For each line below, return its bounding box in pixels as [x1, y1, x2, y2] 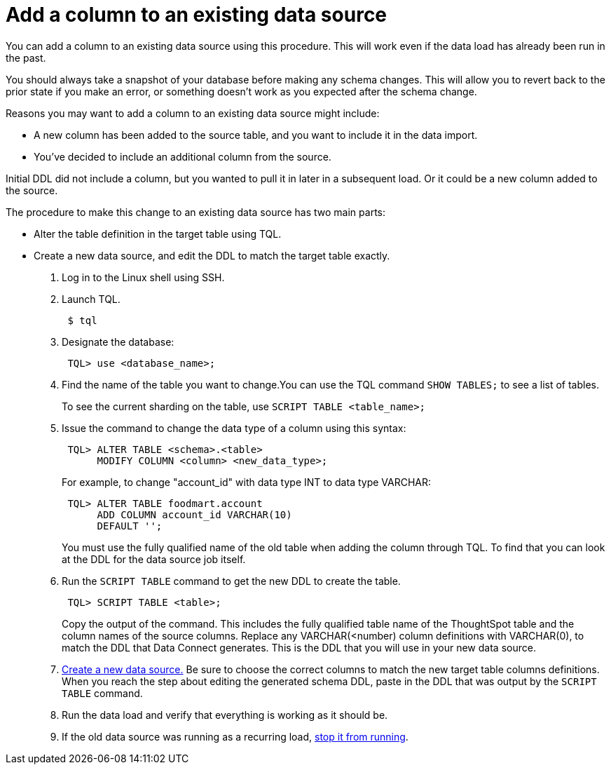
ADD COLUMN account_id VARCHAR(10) [97, 508, 292, 520]
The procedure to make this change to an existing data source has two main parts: [6, 205, 386, 218]
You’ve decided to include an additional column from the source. [34, 150, 331, 163]
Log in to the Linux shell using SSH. [62, 271, 225, 283]
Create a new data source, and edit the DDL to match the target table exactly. [34, 249, 390, 262]
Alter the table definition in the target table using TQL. [34, 227, 282, 240]
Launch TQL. [62, 292, 121, 305]
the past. [6, 51, 46, 64]
